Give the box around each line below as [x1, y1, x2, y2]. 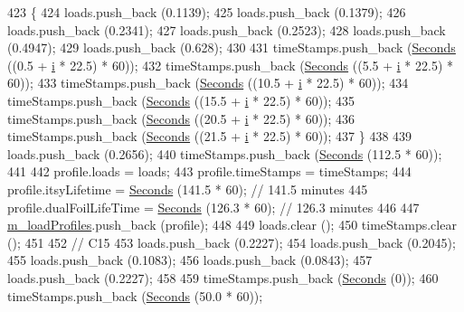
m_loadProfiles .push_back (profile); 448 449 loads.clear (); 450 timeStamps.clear [7, 215, 457, 234]
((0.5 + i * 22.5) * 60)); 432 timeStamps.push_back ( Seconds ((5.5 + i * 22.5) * [7, 55, 453, 74]
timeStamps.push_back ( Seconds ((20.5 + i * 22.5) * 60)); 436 [7, 109, 355, 128]
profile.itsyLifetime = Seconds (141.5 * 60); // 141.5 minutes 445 [7, 179, 368, 198]
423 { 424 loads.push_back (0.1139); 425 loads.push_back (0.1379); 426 [7, 3, 406, 21]
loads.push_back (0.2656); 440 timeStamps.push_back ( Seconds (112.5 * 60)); [7, 144, 442, 163]
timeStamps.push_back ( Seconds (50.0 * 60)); [7, 286, 263, 305]
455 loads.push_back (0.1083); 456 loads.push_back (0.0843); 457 [7, 251, 373, 269]
